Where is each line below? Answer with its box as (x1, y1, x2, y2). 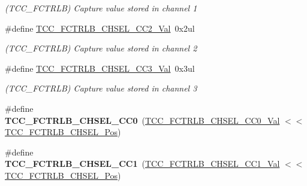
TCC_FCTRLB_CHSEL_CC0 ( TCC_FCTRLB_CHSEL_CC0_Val (5, 114, 280, 126)
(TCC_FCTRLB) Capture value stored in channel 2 (5, 42, 197, 54)
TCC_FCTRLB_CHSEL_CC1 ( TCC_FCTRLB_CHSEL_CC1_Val (5, 157, 280, 170)
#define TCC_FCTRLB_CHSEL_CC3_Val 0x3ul (5, 62, 195, 74)
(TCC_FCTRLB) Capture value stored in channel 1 (5, 2, 197, 14)
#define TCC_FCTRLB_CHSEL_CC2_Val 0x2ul (5, 22, 195, 34)
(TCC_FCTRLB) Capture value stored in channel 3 (5, 82, 197, 94)
